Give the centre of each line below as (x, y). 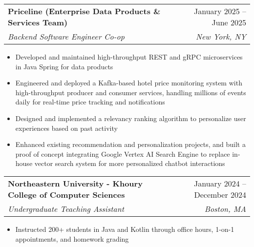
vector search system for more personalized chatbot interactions (130, 163)
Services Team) (38, 22)
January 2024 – (220, 183)
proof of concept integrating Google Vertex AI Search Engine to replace (123, 154)
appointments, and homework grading (72, 238)
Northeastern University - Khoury (75, 183)
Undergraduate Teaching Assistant (66, 208)
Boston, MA (225, 208)
